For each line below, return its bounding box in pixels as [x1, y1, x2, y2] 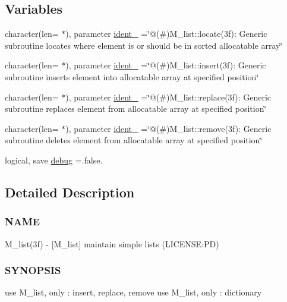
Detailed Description [5, 183, 135, 201]
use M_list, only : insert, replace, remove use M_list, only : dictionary [5, 286, 262, 298]
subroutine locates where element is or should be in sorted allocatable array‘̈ [5, 39, 283, 51]
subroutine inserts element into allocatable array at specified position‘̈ [5, 70, 259, 83]
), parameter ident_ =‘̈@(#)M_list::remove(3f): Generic [65, 122, 272, 134]
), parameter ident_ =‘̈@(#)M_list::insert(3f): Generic [65, 59, 266, 71]
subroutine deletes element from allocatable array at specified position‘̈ [5, 134, 263, 146]
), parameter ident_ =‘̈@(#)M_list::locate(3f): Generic [65, 27, 267, 40]
